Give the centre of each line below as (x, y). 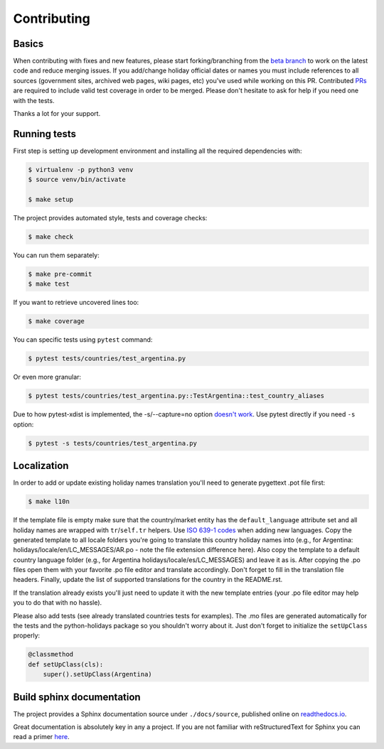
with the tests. (34, 100)
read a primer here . (42, 737)
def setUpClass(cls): (66, 664)
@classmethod (51, 654)
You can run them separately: (56, 255)
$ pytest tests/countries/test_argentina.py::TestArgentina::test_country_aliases (176, 396)
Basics (28, 44)
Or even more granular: (47, 377)
